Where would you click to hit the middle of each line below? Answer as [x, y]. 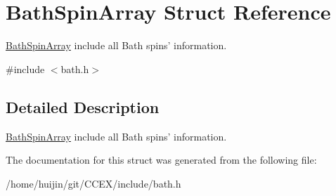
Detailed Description [83, 106]
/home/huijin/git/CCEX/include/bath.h [93, 183]
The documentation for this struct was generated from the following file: [161, 160]
